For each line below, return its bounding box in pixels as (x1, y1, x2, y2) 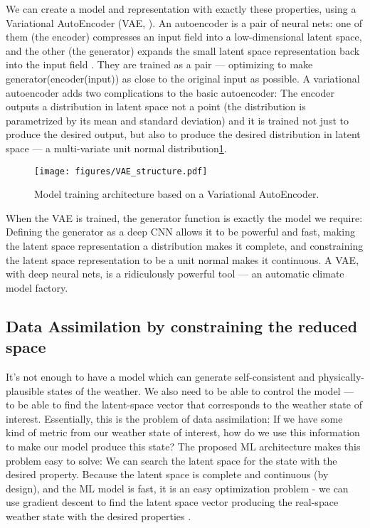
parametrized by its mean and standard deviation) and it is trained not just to (6, 112, 349, 127)
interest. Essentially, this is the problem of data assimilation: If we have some (6, 411, 343, 426)
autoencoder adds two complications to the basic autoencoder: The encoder (6, 85, 334, 100)
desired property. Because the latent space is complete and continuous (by (6, 467, 329, 482)
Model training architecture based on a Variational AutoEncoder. (34, 186, 319, 201)
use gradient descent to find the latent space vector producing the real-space (6, 495, 339, 509)
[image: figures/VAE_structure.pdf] (34, 166, 208, 176)
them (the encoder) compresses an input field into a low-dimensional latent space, (6, 29, 362, 44)
